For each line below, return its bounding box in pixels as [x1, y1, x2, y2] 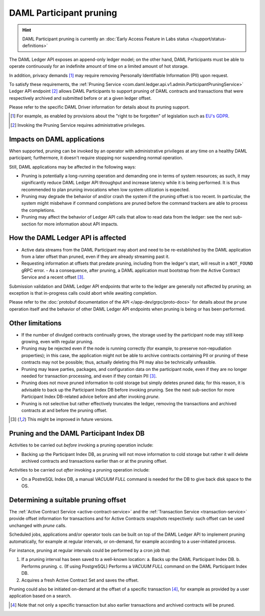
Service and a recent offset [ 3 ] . [21, 274, 85, 280]
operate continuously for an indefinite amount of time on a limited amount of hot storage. [9, 63, 189, 69]
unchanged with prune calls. [9, 522, 67, 528]
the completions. [21, 207, 55, 213]
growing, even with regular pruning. [21, 338, 94, 344]
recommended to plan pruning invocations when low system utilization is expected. [21, 187, 190, 193]
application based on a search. [9, 593, 72, 599]
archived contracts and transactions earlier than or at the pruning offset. [21, 458, 168, 464]
